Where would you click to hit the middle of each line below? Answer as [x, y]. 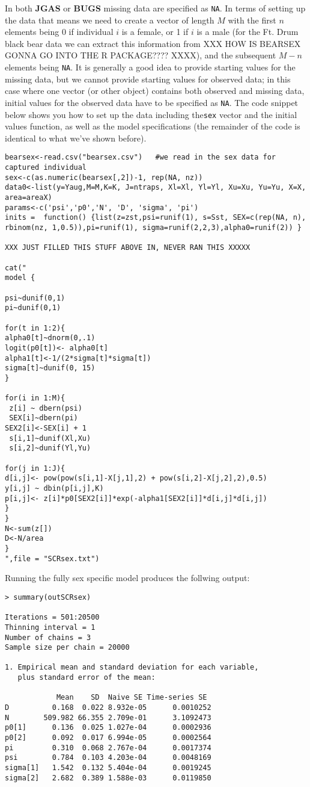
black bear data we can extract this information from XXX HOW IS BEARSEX [153, 43]
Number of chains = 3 [48, 637]
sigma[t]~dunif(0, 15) [50, 368]
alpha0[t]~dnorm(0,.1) [50, 338]
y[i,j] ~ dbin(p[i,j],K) [54, 489]
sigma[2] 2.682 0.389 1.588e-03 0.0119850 [108, 778]
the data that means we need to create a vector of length [110, 20]
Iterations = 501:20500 [52, 617]
